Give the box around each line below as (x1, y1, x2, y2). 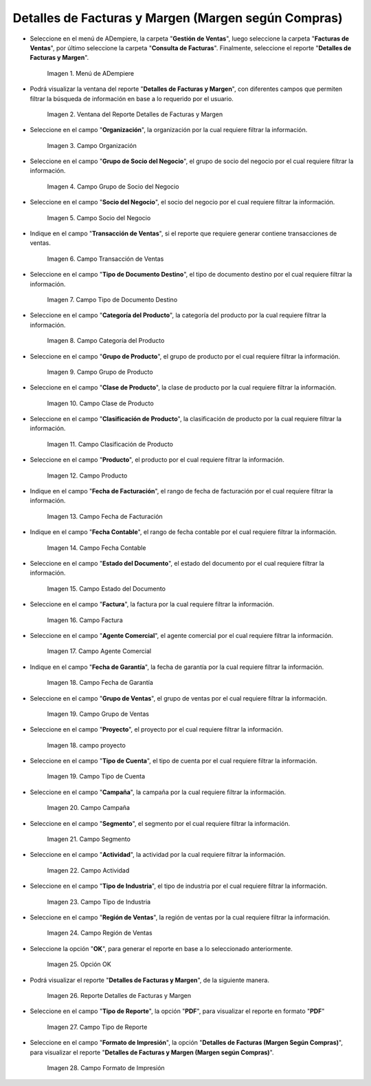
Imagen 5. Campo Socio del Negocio (47, 213, 151, 222)
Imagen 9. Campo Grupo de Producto (47, 368, 154, 376)
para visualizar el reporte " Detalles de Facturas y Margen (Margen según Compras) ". (30, 1048, 274, 1056)
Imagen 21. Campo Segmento (47, 835, 131, 843)
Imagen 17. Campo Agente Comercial (47, 647, 151, 655)
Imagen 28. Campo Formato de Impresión (47, 1063, 165, 1072)
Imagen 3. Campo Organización (47, 141, 137, 149)
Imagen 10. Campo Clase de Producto (47, 399, 154, 407)
